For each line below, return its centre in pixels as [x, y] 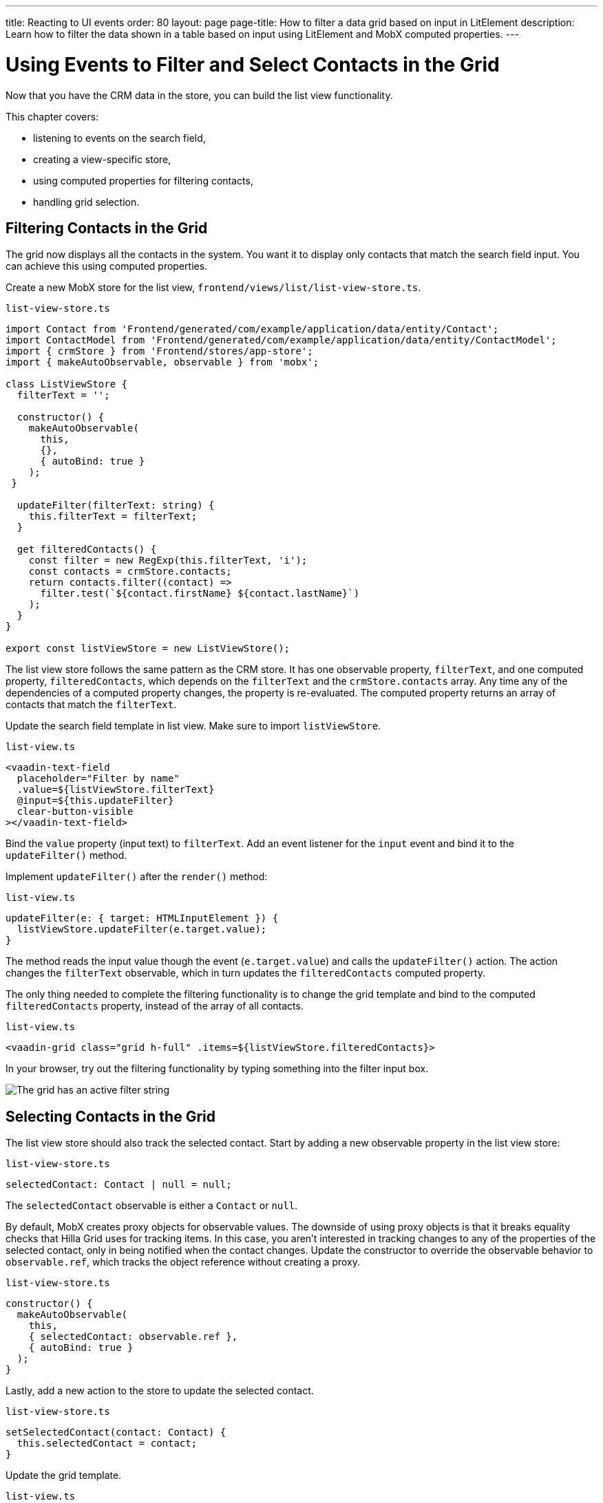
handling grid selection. [86, 202]
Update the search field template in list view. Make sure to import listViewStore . [193, 726]
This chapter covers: [52, 116]
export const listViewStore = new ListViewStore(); [148, 649]
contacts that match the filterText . [91, 705]
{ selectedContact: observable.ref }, [133, 1337]
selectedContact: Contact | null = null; [119, 1185]
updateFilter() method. [66, 855]
